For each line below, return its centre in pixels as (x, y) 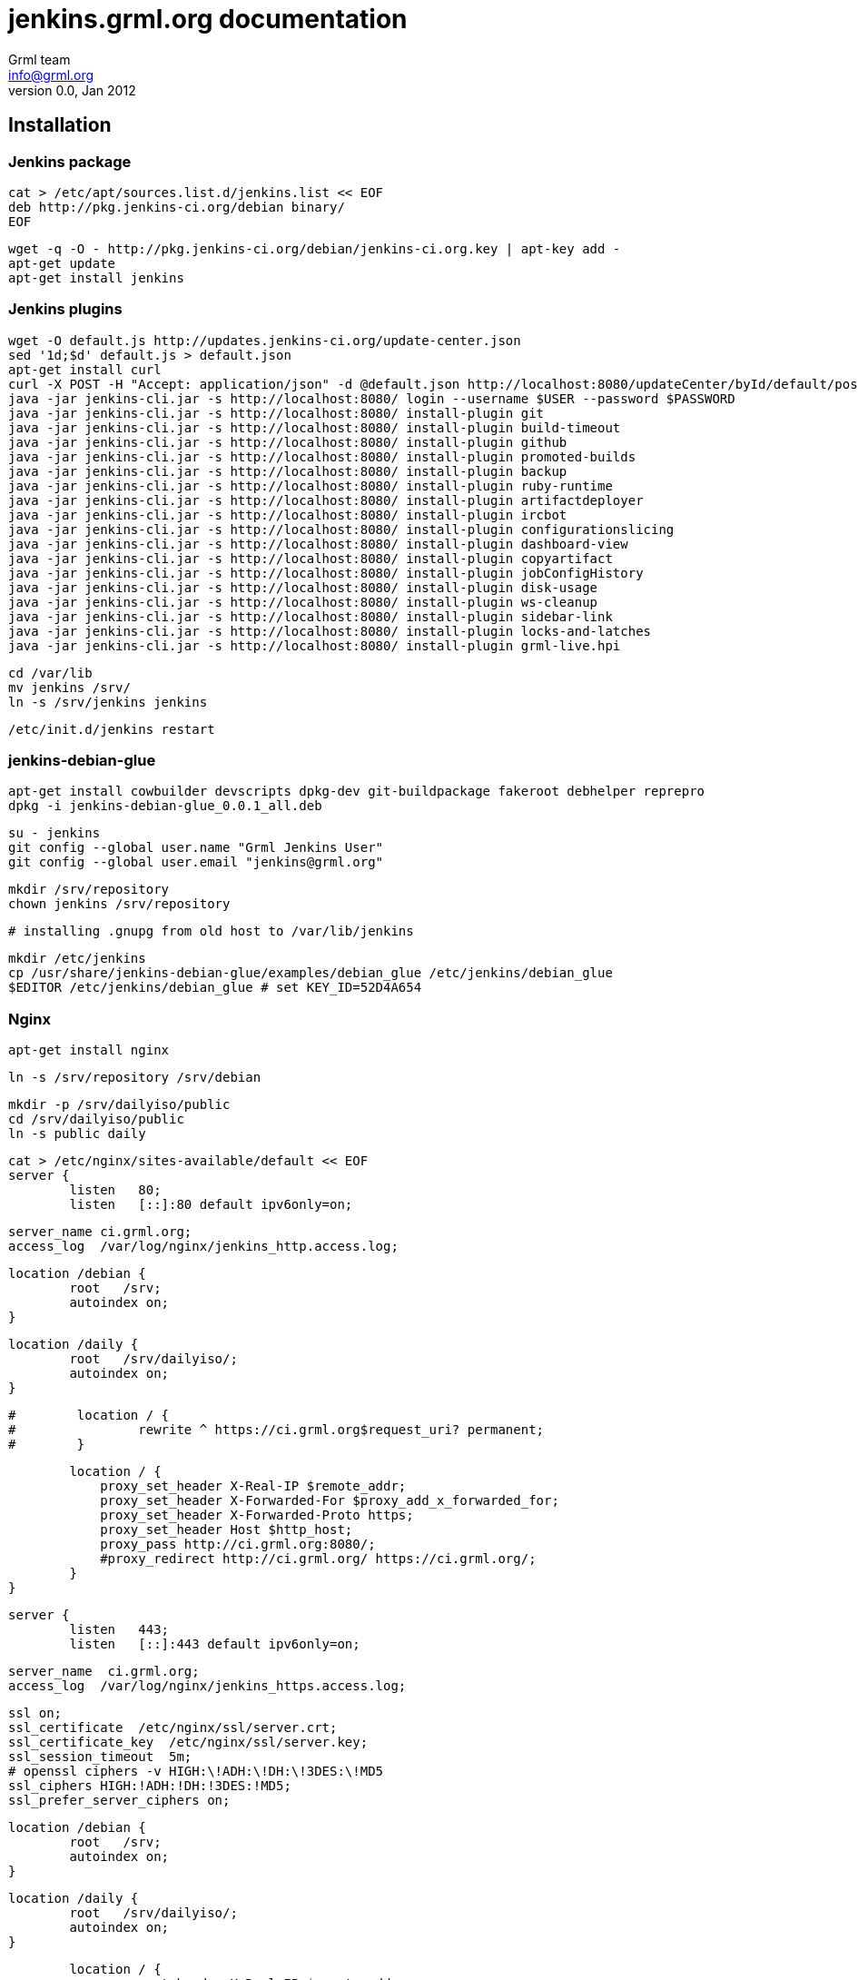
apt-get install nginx (89, 1050)
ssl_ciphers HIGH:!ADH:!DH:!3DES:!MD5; (150, 1786)
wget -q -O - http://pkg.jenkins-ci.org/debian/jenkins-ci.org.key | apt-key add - (315, 248)
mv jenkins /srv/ (69, 687)
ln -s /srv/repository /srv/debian (135, 1078)
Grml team (39, 59)
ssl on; (35, 1713)
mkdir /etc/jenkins (77, 959)
